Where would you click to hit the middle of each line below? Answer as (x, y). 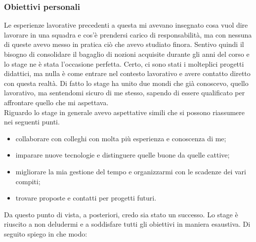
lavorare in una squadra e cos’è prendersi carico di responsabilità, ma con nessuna (128, 34)
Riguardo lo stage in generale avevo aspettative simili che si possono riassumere (125, 112)
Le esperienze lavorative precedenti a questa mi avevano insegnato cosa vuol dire (126, 25)
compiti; (28, 181)
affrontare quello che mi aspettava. (56, 102)
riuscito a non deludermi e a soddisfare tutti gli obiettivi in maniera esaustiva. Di (127, 224)
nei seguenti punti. (32, 122)
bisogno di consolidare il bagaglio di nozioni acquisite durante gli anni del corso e (127, 54)
